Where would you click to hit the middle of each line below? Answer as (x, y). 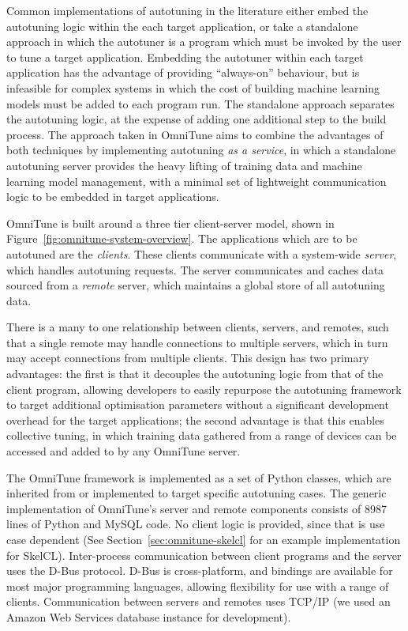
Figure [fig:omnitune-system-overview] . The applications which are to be (182, 238)
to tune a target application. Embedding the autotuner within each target (185, 57)
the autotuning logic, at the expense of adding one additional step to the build (197, 119)
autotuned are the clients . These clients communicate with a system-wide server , (202, 253)
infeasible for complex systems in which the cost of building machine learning (193, 87)
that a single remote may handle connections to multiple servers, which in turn (197, 342)
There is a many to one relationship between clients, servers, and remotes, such (198, 327)
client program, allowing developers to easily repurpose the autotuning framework (204, 389)
